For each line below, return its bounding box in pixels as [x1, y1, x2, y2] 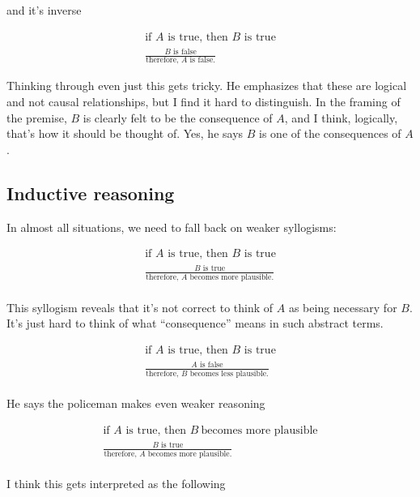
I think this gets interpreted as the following [6, 475, 226, 492]
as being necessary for [288, 298, 397, 315]
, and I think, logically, [284, 109, 398, 126]
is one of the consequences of [259, 125, 401, 142]
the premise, [6, 109, 67, 126]
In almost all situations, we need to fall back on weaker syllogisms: [6, 218, 337, 235]
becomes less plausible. [189, 369, 269, 378]
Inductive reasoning [6, 180, 175, 205]
